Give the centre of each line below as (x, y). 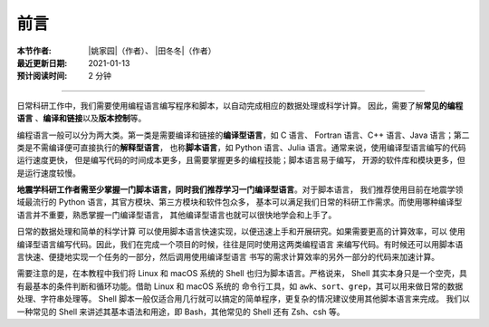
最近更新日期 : (42, 63)
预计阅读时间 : (42, 76)
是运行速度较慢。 (48, 173)
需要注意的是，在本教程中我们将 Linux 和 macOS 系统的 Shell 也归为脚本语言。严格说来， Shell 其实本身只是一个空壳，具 (242, 274)
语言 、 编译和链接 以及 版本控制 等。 (81, 119)
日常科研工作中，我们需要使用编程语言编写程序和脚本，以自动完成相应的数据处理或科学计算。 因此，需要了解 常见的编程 (240, 105)
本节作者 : (34, 51)
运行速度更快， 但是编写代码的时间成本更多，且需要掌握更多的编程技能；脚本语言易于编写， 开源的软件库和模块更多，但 (241, 160)
